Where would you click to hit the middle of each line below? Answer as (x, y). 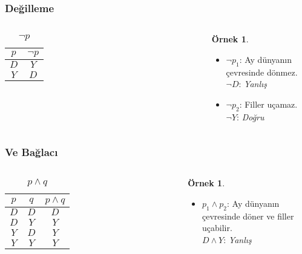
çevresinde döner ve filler (248, 216)
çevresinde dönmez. (262, 72)
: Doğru (251, 116)
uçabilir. (217, 228)
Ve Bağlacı (31, 152)
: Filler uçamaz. (268, 104)
